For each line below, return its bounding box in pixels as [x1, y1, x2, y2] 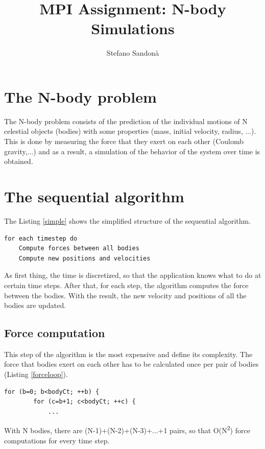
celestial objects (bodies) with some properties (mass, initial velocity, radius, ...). [4, 126, 256, 136]
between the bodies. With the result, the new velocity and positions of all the [4, 290, 247, 300]
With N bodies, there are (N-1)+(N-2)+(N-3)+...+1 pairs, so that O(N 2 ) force [4, 423, 250, 436]
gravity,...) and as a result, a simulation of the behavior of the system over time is [4, 146, 260, 156]
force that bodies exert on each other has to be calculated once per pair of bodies [4, 359, 259, 369]
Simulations [91, 18, 175, 39]
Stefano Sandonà [106, 48, 159, 58]
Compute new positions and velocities [18, 254, 151, 262]
